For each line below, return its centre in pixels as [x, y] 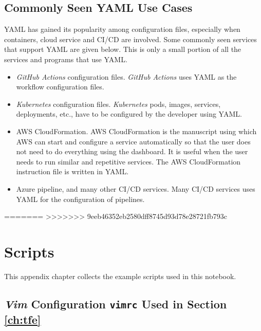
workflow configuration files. [60, 87]
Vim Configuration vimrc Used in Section [116, 304]
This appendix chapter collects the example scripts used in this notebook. [120, 276]
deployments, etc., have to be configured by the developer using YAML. [129, 114]
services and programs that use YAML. [66, 59]
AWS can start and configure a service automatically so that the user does [133, 141]
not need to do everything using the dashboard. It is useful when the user [132, 151]
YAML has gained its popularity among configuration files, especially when [122, 29]
